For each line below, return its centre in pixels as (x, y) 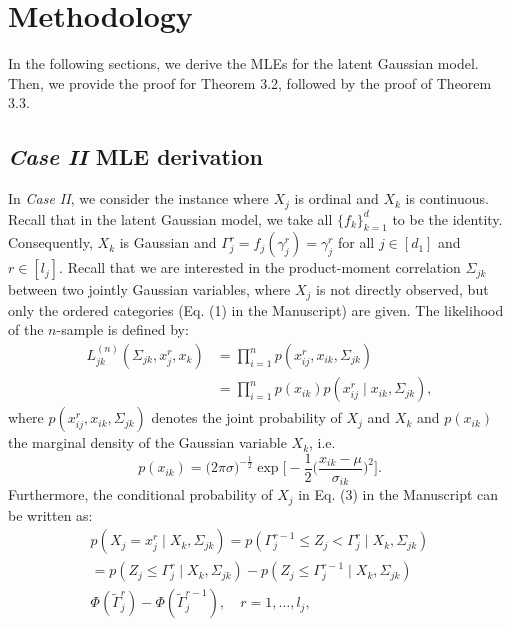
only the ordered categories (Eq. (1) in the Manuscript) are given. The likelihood (256, 309)
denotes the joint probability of (246, 417)
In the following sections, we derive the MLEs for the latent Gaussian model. (243, 63)
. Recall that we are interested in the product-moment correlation (260, 267)
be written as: (50, 514)
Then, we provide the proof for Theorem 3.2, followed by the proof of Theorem (250, 82)
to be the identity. (447, 218)
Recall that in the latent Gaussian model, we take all (170, 218)
